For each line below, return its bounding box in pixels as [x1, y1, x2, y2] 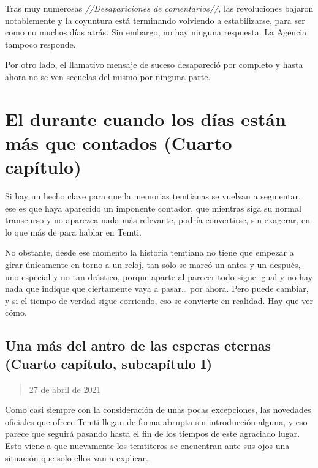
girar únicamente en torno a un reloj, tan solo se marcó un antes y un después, [5, 258, 301, 271]
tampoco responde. [5, 37, 76, 50]
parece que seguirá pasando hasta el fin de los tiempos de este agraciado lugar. [5, 427, 300, 440]
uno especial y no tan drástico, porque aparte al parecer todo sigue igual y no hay [5, 270, 313, 283]
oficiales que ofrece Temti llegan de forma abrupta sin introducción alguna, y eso [5, 415, 308, 428]
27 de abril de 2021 [29, 382, 101, 395]
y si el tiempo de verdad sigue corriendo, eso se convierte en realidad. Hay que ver [5, 294, 313, 306]
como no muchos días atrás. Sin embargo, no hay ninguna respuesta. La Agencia [5, 26, 307, 39]
